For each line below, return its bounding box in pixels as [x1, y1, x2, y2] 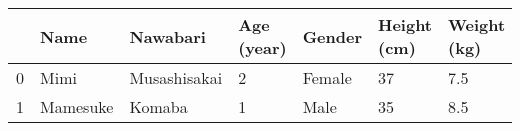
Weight [448, 13, 506, 36]
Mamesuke [40, 95, 114, 118]
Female [302, 66, 352, 89]
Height [378, 13, 433, 36]
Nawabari [129, 24, 206, 48]
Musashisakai [129, 66, 223, 89]
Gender [302, 24, 363, 48]
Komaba [129, 95, 188, 118]
